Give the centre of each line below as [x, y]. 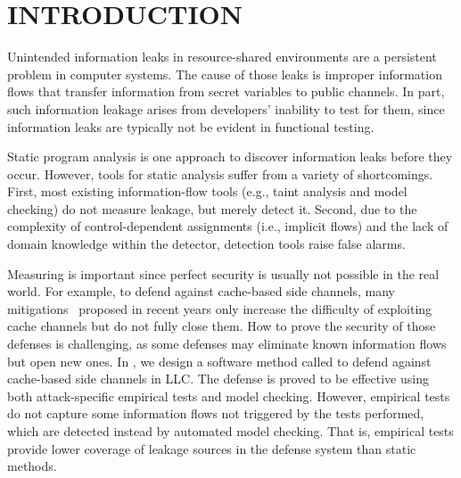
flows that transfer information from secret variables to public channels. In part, [226, 91]
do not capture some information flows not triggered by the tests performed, [216, 413]
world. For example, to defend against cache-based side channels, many [201, 291]
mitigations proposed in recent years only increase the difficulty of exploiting [220, 308]
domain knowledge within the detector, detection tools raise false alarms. [206, 244]
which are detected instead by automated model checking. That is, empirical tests [230, 431]
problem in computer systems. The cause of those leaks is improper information [225, 74]
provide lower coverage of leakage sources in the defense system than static [212, 448]
